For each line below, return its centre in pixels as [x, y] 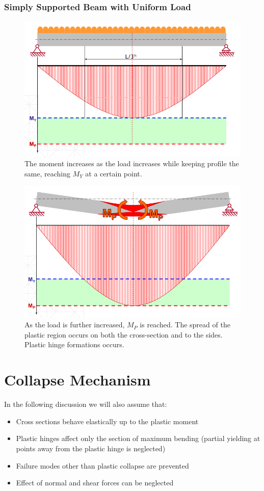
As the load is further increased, [75, 325]
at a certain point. [114, 173]
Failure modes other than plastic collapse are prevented [102, 465]
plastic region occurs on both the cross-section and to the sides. [124, 334]
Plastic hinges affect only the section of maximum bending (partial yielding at [138, 438]
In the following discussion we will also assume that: [86, 404]
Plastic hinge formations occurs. [74, 344]
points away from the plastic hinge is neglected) [91, 448]
